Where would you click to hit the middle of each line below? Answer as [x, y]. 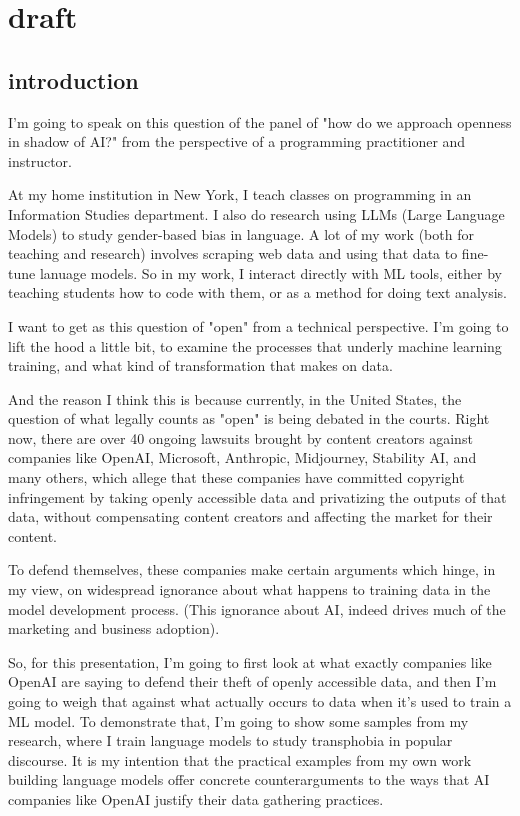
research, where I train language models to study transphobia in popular [230, 740]
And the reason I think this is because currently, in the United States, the [235, 398]
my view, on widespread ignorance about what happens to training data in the [249, 589]
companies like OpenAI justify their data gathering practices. [196, 798]
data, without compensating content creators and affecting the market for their [250, 516]
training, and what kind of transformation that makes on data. [200, 365]
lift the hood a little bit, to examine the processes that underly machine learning [255, 345]
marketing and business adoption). [114, 628]
